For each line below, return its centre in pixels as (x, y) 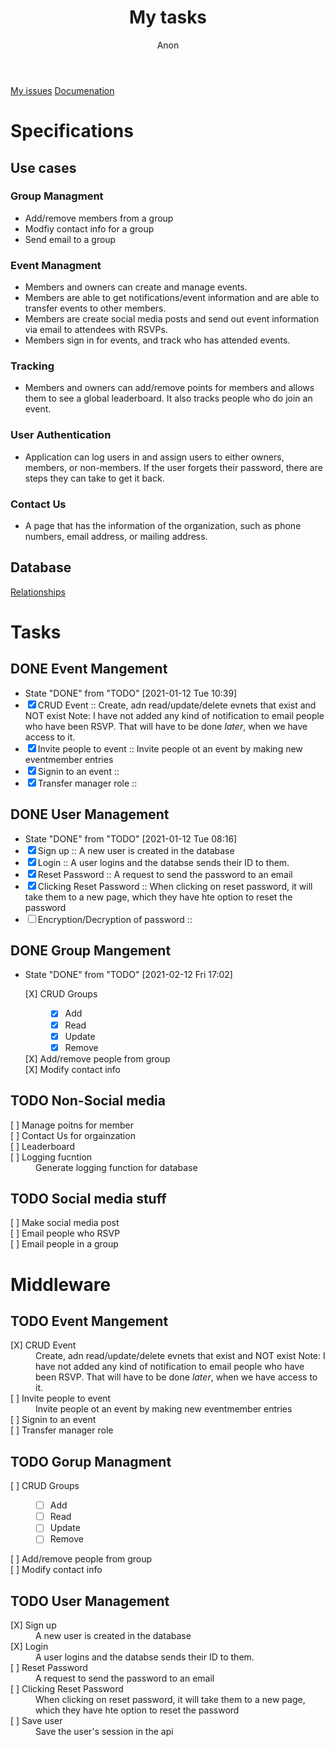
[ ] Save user (36, 1721)
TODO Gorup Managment (91, 1461)
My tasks (168, 17)
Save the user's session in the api (104, 1732)
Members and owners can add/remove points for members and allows (169, 388)
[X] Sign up (33, 1625)
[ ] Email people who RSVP (65, 1233)
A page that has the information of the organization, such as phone (163, 525)
